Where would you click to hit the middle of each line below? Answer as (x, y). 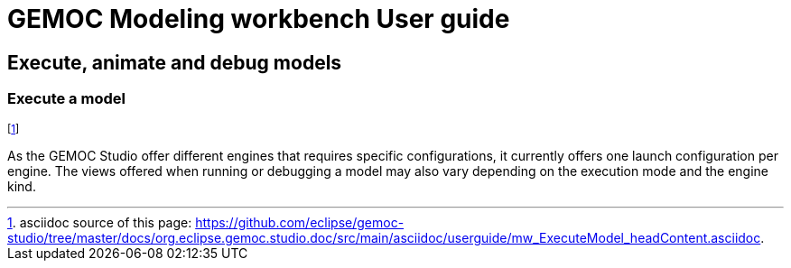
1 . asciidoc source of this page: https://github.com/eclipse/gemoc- (206, 222)
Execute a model (66, 99)
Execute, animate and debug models (175, 62)
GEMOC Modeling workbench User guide (259, 19)
